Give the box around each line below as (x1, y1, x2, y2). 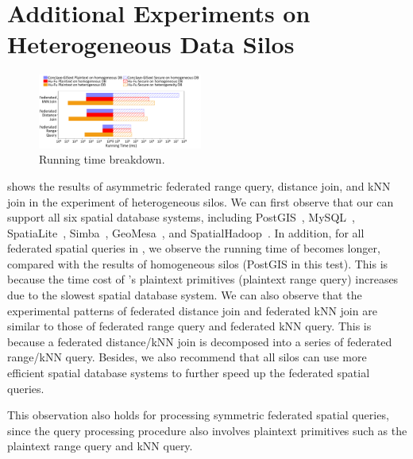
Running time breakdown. (39, 151, 165, 168)
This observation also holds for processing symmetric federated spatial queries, (7, 407, 389, 423)
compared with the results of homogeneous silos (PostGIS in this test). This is (7, 255, 388, 272)
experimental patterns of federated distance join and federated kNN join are (7, 302, 377, 318)
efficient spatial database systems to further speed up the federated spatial (7, 364, 370, 381)
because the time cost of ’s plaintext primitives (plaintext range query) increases (7, 271, 399, 287)
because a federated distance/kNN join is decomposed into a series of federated (7, 333, 392, 349)
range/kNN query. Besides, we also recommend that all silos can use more (7, 349, 367, 365)
